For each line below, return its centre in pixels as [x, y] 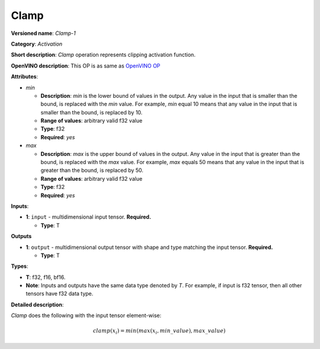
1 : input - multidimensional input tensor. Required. [88, 217]
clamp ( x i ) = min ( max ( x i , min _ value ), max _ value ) [159, 332]
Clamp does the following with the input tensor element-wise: [86, 316]
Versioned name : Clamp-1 [44, 33]
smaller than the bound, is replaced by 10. [92, 112]
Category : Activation [37, 44]
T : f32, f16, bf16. [46, 277]
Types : [20, 266]
